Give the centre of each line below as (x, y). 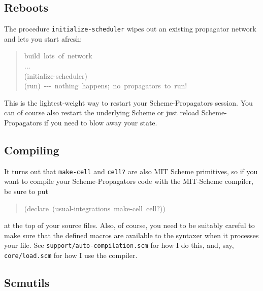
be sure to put (26, 191)
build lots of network (58, 56)
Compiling (32, 150)
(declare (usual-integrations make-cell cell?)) (95, 208)
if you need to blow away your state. (101, 123)
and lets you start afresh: (43, 38)
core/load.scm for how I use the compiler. (71, 255)
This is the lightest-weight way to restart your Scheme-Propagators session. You (128, 102)
